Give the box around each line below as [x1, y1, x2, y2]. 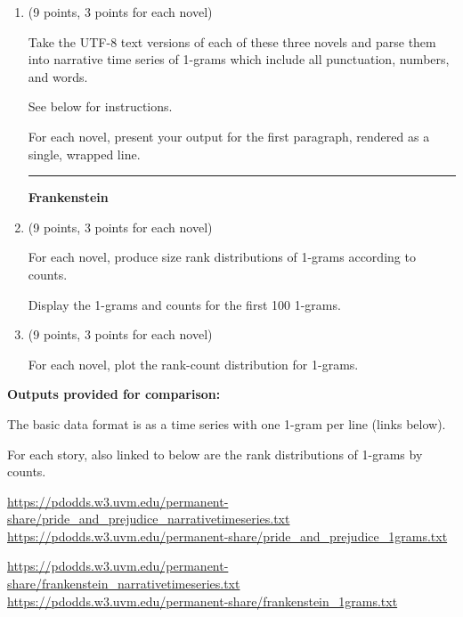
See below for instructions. [28, 97, 173, 116]
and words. [28, 67, 88, 85]
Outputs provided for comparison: [7, 385, 221, 403]
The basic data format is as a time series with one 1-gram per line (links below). [7, 414, 446, 433]
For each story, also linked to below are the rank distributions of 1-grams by [7, 444, 423, 463]
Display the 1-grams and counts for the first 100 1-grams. [28, 295, 341, 313]
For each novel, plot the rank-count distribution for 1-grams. [28, 354, 359, 373]
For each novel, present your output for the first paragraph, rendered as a [28, 126, 430, 145]
